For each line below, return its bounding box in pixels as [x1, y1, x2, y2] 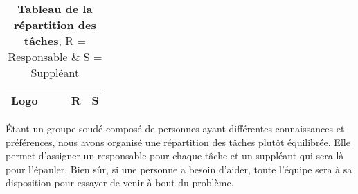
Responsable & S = [8, 48, 102, 64]
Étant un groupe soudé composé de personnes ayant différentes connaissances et [6, 121, 345, 135]
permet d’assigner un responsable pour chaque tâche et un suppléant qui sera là [6, 148, 344, 163]
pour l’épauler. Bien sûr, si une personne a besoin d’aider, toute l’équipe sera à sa [6, 161, 352, 176]
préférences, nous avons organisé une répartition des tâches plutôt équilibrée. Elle [6, 134, 350, 149]
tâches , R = [24, 33, 86, 48]
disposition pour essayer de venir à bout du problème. [6, 175, 234, 190]
